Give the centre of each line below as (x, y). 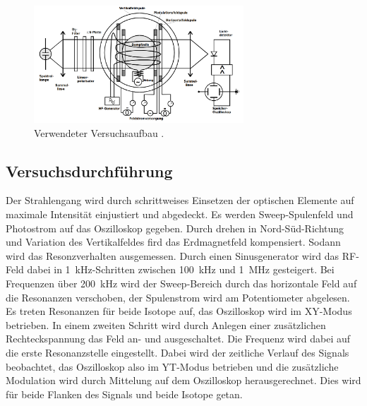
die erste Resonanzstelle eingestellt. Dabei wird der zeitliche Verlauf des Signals (178, 352)
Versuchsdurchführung (89, 171)
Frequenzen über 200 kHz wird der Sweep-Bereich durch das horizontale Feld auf (181, 283)
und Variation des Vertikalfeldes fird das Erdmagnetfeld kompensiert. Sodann (173, 242)
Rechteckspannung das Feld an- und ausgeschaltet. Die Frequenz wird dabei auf (178, 339)
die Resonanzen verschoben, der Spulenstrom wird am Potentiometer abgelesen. (178, 297)
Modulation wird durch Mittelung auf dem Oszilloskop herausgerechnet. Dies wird (183, 380)
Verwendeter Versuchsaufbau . (99, 132)
